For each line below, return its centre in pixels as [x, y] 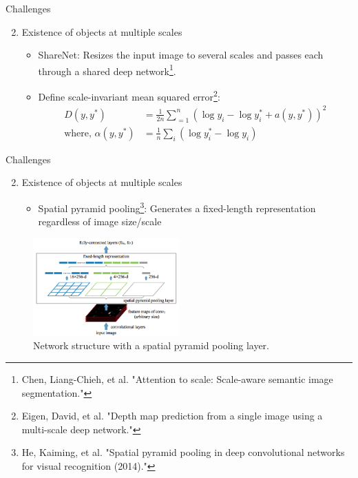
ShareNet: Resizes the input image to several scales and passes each [181, 55]
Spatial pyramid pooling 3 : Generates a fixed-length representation [177, 207]
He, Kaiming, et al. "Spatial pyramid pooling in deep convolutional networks [183, 452]
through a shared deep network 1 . [107, 70]
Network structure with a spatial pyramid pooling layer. [151, 345]
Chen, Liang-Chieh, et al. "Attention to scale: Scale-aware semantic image [177, 378]
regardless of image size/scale [100, 221]
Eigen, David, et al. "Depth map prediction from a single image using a [172, 416]
